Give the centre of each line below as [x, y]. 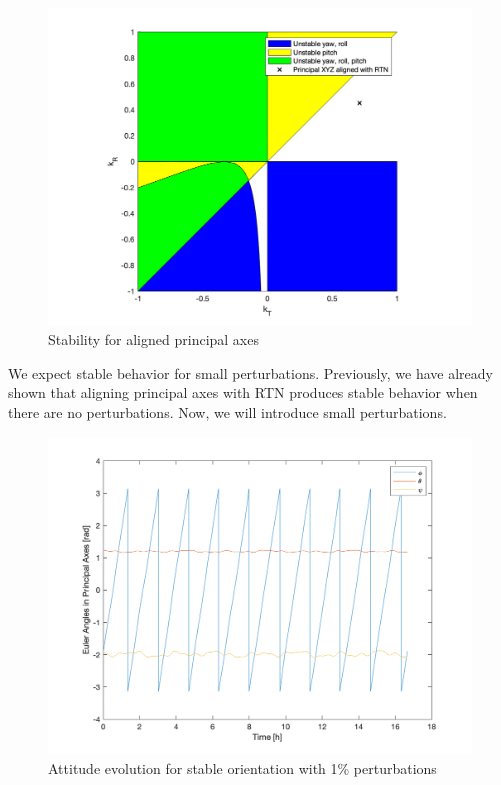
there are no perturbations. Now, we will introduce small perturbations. [227, 411]
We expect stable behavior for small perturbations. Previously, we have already [250, 372]
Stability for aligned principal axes [153, 339]
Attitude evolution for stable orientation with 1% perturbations [242, 767]
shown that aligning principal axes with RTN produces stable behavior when [243, 392]
